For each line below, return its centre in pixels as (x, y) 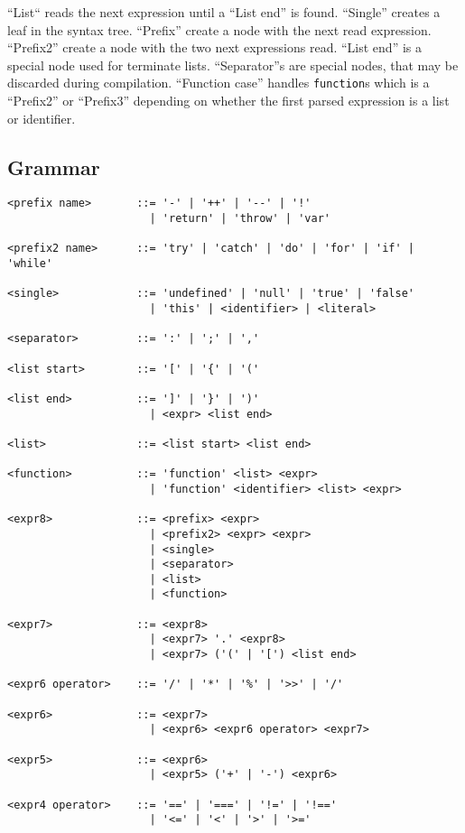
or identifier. (42, 118)
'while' (30, 264)
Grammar (54, 167)
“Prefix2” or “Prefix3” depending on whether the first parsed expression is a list (228, 101)
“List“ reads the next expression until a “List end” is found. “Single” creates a (224, 12)
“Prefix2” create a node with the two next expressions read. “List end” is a (214, 47)
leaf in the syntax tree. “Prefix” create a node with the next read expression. (219, 29)
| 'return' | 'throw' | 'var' (240, 219)
